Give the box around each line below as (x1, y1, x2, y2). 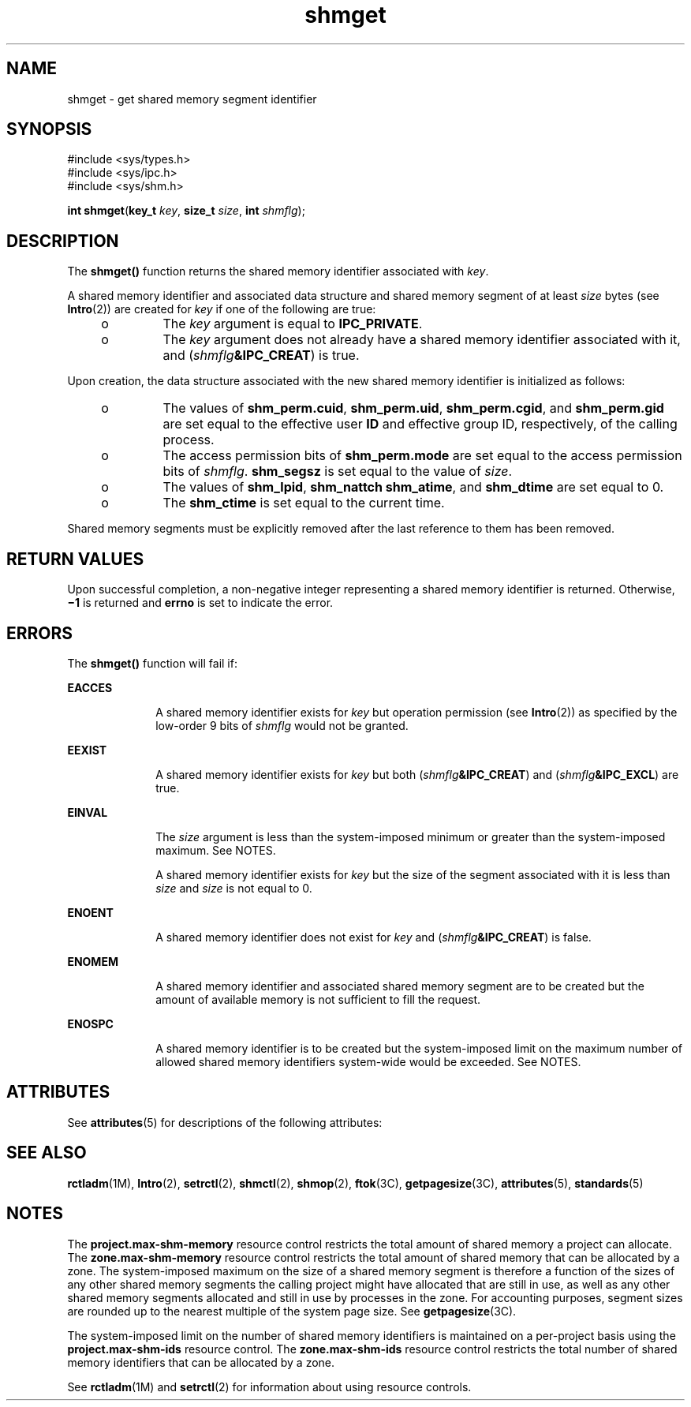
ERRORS (6, 623, 73, 643)
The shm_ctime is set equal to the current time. (162, 495, 445, 511)
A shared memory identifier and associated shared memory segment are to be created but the (155, 979, 644, 993)
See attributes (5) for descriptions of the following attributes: (67, 1115, 383, 1129)
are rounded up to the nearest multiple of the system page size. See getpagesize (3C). (67, 1304, 517, 1318)
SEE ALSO (6, 1143, 87, 1163)
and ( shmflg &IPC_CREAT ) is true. (162, 347, 360, 364)
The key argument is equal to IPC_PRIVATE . (162, 316, 423, 332)
